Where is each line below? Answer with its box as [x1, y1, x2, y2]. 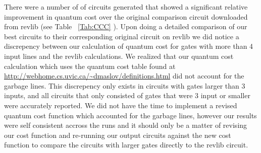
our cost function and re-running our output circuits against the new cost [4, 129, 231, 140]
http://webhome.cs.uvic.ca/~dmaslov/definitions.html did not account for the [4, 70, 244, 81]
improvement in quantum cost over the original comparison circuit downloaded [4, 11, 248, 22]
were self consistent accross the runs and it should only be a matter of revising [4, 120, 247, 130]
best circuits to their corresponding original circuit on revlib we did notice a [4, 31, 239, 41]
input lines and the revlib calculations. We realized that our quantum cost [4, 50, 234, 61]
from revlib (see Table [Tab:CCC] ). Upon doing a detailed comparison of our [4, 21, 247, 32]
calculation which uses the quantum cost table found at [4, 60, 176, 71]
